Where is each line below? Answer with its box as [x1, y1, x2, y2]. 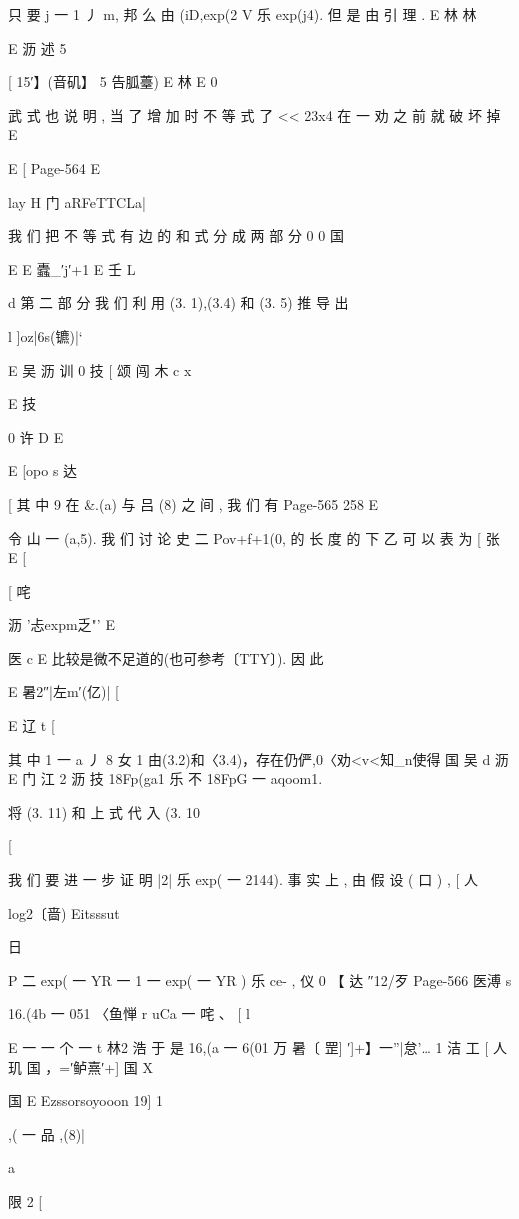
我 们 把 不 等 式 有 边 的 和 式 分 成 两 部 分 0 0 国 [8, 225, 344, 246]
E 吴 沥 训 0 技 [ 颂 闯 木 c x [8, 359, 192, 380]
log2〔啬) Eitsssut [8, 902, 120, 923]
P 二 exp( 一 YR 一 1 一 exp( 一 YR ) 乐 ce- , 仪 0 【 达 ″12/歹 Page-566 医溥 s [8, 969, 512, 990]
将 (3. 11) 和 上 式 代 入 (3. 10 [8, 801, 201, 822]
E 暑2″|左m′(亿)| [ [8, 681, 119, 702]
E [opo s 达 [8, 460, 78, 481]
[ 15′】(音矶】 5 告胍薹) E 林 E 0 [8, 71, 218, 92]
